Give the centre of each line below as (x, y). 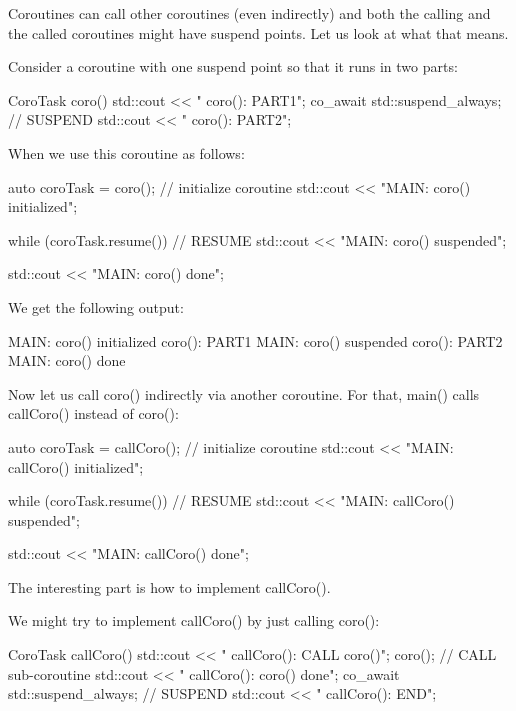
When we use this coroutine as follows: (126, 152)
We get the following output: (96, 306)
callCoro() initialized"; (76, 466)
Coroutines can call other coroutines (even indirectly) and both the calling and (249, 13)
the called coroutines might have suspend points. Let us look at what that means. (258, 32)
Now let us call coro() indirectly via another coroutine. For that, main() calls (244, 393)
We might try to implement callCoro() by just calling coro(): (194, 620)
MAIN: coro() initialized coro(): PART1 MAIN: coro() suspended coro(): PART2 (255, 340)
